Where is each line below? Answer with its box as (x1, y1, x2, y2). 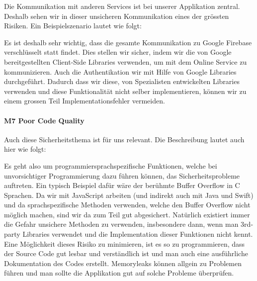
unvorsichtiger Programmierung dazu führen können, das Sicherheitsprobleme (4, 170, 240, 181)
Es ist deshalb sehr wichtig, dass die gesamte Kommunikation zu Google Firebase (4, 37, 252, 47)
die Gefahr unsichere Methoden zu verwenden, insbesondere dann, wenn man (4, 219, 239, 229)
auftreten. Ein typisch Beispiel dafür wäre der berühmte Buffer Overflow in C (4, 180, 240, 190)
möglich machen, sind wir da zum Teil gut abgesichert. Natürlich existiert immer (4, 209, 250, 219)
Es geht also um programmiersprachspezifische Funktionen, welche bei (4, 160, 217, 171)
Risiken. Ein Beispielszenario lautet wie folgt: (4, 20, 142, 31)
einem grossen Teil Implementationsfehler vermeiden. (4, 95, 165, 106)
